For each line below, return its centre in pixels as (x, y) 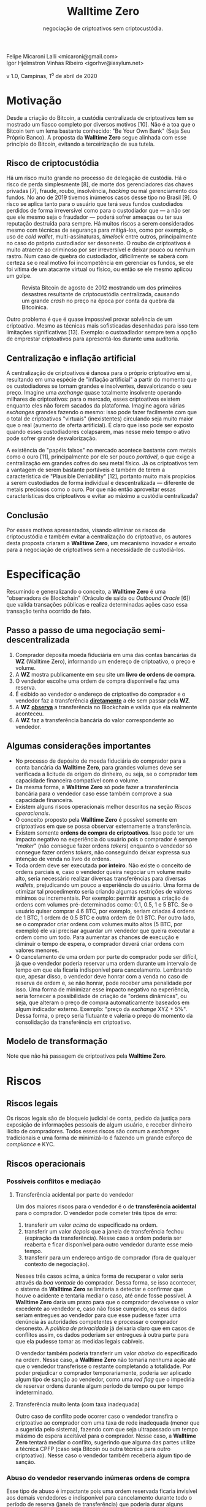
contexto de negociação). (57, 1264)
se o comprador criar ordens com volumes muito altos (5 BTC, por (99, 924)
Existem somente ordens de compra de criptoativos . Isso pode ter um (105, 832)
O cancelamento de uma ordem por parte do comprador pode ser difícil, (106, 956)
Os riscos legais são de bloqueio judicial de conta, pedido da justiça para (99, 1118)
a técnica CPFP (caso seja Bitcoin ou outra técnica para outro (93, 1449)
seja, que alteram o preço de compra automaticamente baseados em (102, 1002)
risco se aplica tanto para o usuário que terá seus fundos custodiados (95, 204)
